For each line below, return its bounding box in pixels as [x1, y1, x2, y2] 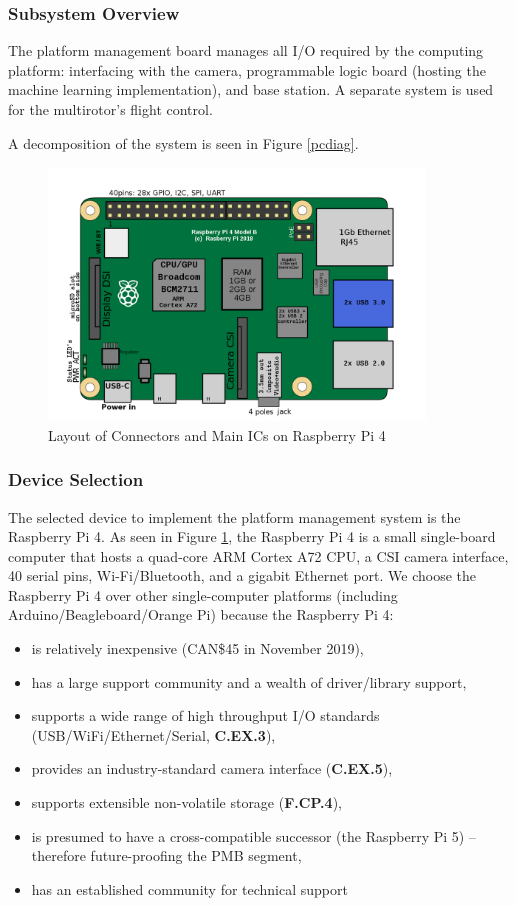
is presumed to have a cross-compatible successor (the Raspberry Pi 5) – [31, 825, 476, 846]
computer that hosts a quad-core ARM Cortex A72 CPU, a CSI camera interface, [8, 545, 509, 566]
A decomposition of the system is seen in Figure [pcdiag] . [8, 132, 359, 153]
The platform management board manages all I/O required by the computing [8, 40, 484, 61]
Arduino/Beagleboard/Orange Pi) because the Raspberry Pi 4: [8, 604, 394, 625]
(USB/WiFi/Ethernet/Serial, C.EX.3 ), [31, 724, 276, 745]
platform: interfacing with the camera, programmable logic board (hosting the [8, 59, 486, 80]
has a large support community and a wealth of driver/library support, [31, 671, 467, 692]
